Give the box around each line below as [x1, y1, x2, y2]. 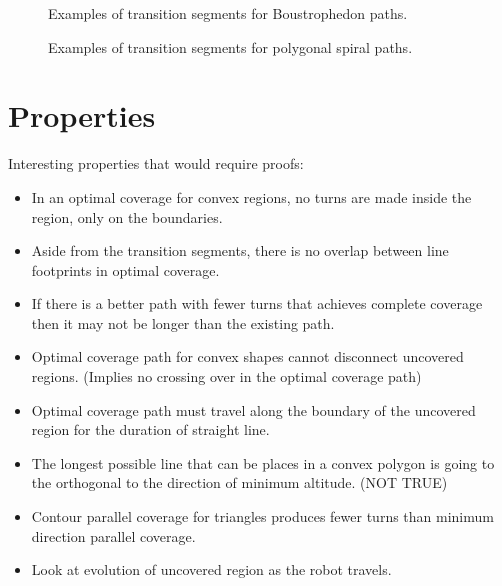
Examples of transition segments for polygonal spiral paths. [48, 36, 413, 57]
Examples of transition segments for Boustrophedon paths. [48, 3, 408, 23]
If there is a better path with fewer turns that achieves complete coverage [31, 293, 483, 314]
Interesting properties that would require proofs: [8, 153, 304, 174]
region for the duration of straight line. [31, 419, 270, 440]
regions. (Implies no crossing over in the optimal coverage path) [31, 366, 422, 387]
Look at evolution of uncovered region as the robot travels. [31, 559, 392, 580]
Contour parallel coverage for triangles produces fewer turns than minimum [31, 506, 494, 527]
